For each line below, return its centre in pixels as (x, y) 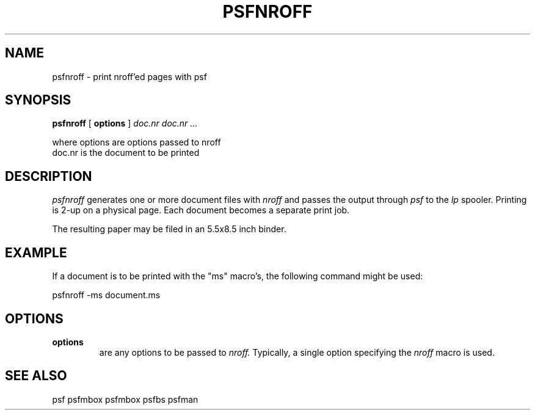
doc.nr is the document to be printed (126, 153)
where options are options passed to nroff (136, 142)
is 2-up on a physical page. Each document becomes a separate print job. (201, 210)
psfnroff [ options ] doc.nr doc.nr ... (125, 123)
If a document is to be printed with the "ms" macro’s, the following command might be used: (238, 276)
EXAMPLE (36, 252)
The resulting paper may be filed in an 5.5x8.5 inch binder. (169, 229)
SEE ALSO (36, 376)
